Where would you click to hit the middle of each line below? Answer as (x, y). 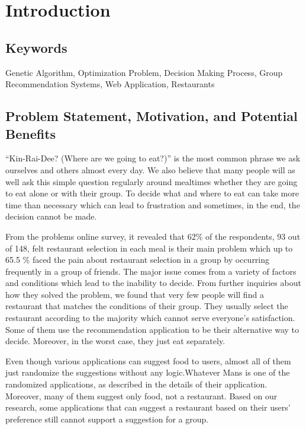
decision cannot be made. (51, 216)
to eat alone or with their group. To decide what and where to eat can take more (152, 193)
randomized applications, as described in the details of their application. (136, 384)
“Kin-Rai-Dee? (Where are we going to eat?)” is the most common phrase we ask (153, 158)
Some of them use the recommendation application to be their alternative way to (152, 329)
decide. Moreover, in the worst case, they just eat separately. (115, 341)
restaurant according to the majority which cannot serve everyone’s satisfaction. (150, 318)
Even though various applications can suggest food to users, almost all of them (148, 360)
